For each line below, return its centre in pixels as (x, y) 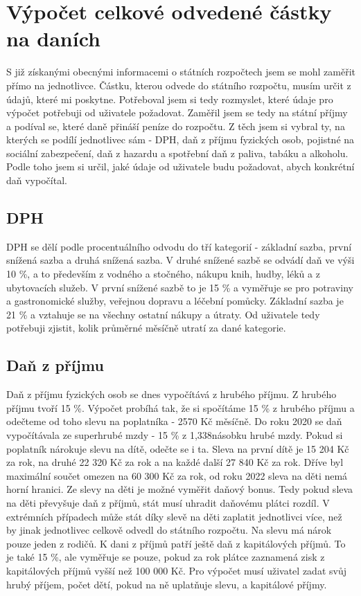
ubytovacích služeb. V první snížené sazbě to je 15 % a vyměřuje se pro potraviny (180, 287)
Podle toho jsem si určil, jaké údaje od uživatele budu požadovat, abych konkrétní (180, 166)
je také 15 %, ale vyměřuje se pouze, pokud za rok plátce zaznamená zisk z (166, 557)
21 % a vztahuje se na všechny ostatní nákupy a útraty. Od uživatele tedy (163, 314)
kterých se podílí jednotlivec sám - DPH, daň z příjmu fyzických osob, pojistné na (180, 139)
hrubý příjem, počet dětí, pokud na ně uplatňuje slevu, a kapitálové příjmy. (167, 584)
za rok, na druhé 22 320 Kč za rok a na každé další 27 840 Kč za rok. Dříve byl (175, 462)
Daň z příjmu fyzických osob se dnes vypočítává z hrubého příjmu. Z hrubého (171, 394)
